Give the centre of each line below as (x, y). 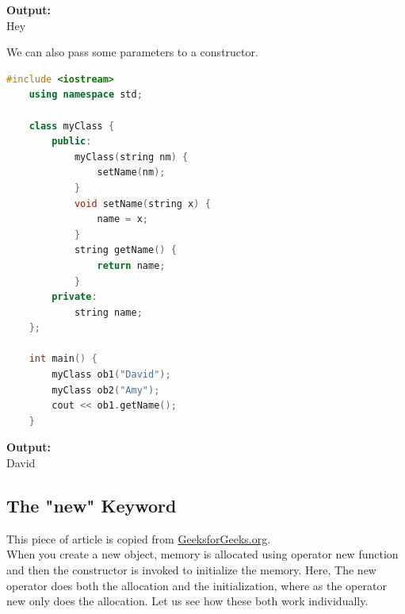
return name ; (131, 265)
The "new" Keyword (92, 506)
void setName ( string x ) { (142, 203)
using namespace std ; (86, 95)
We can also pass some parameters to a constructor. (132, 52)
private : (75, 297)
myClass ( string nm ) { (131, 157)
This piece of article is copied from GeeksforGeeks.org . (139, 538)
